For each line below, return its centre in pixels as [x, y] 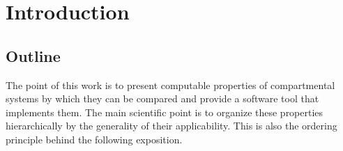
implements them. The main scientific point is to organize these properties [165, 112]
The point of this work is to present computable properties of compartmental [170, 85]
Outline [33, 55]
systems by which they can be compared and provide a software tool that [162, 98]
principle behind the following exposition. [94, 139]
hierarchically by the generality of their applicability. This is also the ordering [171, 126]
